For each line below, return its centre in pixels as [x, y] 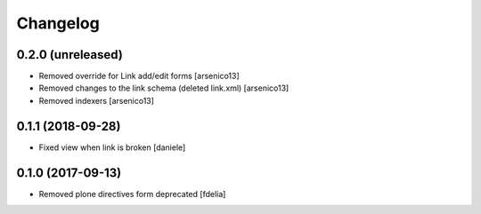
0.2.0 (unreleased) [70, 55]
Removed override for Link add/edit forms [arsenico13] [139, 76]
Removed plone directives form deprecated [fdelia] [132, 194]
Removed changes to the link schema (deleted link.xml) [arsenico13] [164, 88]
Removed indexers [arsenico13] [97, 100]
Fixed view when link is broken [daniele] [112, 147]
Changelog [58, 23]
